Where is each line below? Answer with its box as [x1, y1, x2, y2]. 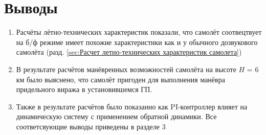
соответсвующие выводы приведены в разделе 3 [16, 121, 166, 131]
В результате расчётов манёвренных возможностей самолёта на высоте [16, 63, 236, 74]
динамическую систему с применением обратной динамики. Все [16, 111, 217, 122]
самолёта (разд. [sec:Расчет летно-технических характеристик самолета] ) [16, 47, 242, 57]
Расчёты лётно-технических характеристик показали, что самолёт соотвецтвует [16, 27, 262, 37]
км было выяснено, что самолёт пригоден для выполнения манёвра [16, 74, 225, 84]
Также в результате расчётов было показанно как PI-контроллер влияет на [16, 101, 248, 111]
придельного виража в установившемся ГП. [16, 84, 152, 95]
